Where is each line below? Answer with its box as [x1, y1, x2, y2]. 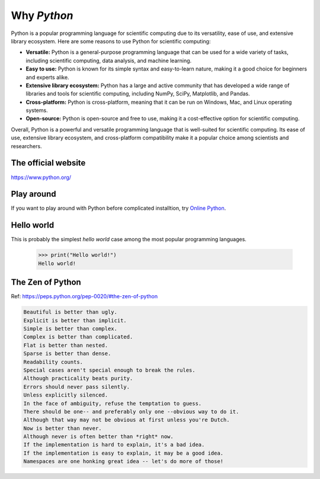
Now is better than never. [23, 424, 102, 432]
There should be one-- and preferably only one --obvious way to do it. [23, 408, 239, 415]
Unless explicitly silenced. [23, 392, 108, 398]
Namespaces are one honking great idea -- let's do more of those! [23, 458, 224, 465]
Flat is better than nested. [23, 341, 108, 349]
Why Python [11, 9, 73, 22]
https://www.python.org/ [11, 174, 71, 181]
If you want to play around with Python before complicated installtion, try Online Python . [11, 205, 226, 212]
